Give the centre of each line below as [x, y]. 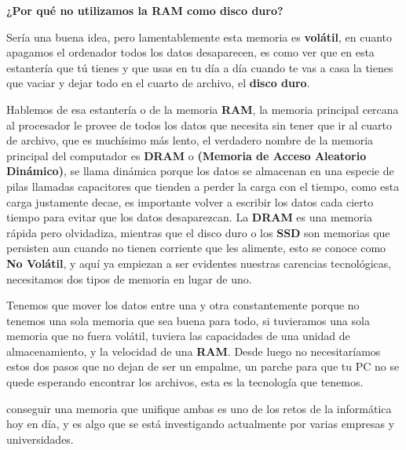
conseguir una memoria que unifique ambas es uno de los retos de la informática [199, 408]
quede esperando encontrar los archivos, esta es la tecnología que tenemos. [185, 382]
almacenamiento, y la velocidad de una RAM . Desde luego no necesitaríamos [194, 351]
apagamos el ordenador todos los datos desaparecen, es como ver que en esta [190, 52]
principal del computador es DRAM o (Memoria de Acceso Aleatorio [187, 155]
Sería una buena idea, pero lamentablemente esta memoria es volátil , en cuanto [199, 37]
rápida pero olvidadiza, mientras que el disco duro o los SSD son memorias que [198, 232]
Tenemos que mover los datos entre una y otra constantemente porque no [183, 305]
